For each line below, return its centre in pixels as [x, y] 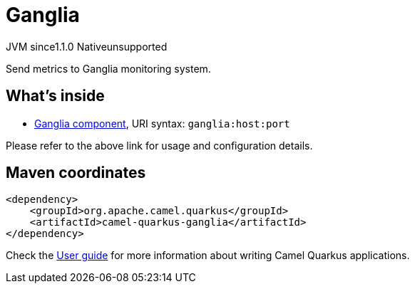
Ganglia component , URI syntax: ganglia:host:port [162, 123]
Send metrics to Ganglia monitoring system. [108, 68]
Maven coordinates [76, 173]
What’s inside [55, 96]
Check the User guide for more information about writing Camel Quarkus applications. [208, 256]
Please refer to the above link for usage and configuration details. [159, 145]
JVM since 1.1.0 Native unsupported [87, 46]
